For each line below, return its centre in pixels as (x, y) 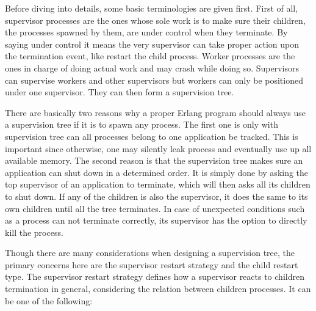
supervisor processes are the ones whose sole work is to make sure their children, (155, 20)
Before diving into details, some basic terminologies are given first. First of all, (152, 8)
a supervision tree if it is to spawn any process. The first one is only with (142, 124)
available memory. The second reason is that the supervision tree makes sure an (154, 160)
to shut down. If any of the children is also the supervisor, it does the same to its (156, 196)
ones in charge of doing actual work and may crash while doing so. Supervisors (152, 68)
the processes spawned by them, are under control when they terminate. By (146, 32)
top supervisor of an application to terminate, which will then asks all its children (158, 184)
